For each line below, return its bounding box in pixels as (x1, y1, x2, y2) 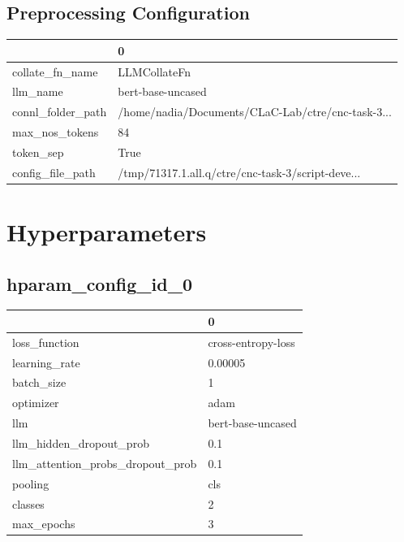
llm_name (12, 83, 63, 100)
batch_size (12, 374, 67, 391)
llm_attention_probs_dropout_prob (12, 454, 197, 471)
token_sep (12, 143, 64, 160)
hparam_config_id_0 (6, 271, 193, 296)
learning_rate (12, 353, 80, 371)
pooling (12, 475, 49, 492)
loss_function (12, 333, 80, 350)
